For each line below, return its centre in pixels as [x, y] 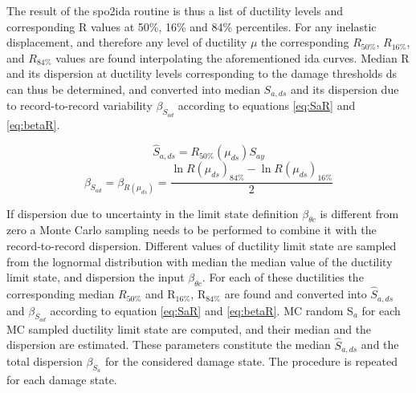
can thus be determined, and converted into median [133, 89]
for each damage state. [62, 380]
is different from [359, 213]
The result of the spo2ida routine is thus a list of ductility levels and [175, 10]
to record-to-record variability [80, 105]
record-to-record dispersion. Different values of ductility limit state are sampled [202, 245]
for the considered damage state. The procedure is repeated [252, 361]
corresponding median [61, 294]
